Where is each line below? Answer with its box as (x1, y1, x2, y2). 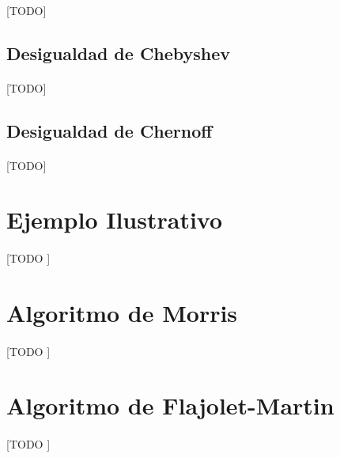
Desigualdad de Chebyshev (6, 40, 231, 65)
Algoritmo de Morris (6, 296, 238, 328)
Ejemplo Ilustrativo (6, 203, 223, 236)
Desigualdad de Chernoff (6, 118, 213, 142)
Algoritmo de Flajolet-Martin (6, 389, 334, 422)
